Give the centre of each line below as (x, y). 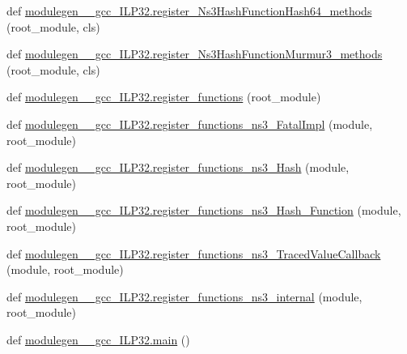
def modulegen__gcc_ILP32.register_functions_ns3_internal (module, (184, 296)
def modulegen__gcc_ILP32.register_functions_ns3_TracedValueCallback (194, 253)
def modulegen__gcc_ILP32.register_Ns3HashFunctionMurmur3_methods (195, 54)
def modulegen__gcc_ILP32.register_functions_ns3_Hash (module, (178, 167)
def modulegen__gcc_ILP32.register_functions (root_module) (164, 97)
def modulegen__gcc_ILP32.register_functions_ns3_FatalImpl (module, (190, 124)
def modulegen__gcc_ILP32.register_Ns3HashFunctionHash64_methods (189, 11)
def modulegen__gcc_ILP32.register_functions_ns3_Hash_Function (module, (204, 210)
